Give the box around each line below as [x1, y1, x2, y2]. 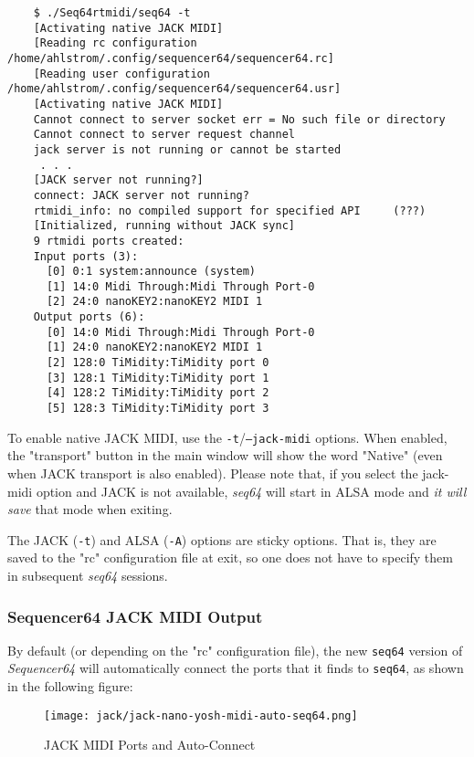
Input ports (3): [33, 249, 139, 263]
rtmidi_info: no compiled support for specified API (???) [33, 204, 427, 217]
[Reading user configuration [33, 67, 210, 80]
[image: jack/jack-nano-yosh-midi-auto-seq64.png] [44, 709, 358, 722]
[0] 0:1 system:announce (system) [46, 265, 257, 279]
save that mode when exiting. [7, 499, 173, 519]
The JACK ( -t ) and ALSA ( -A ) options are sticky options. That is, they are [7, 530, 437, 549]
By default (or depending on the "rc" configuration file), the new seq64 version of [7, 640, 463, 659]
